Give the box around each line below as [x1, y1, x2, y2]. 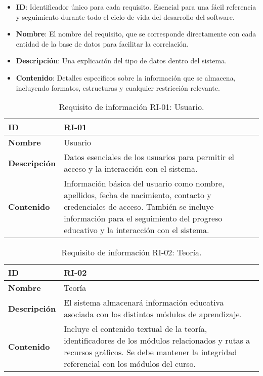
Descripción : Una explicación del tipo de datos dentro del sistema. [16, 55, 227, 66]
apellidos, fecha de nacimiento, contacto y [64, 189, 211, 201]
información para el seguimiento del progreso [64, 212, 223, 224]
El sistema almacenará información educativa [64, 296, 224, 309]
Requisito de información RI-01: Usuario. [59, 101, 204, 113]
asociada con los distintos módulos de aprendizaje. [64, 308, 242, 320]
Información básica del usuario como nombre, [64, 177, 225, 190]
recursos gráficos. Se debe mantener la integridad [64, 346, 237, 358]
